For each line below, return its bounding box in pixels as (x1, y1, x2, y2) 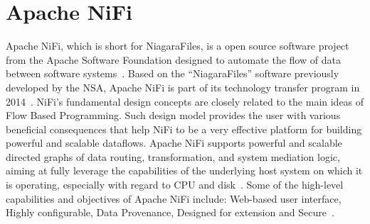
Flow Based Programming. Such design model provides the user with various (6, 108, 341, 123)
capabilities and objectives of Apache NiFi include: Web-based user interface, (6, 191, 342, 206)
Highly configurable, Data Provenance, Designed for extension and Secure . (6, 205, 334, 220)
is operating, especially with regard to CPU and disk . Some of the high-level (6, 177, 344, 192)
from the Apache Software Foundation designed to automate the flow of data (6, 52, 341, 67)
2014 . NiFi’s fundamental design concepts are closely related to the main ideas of (6, 94, 364, 108)
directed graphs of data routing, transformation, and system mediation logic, (6, 149, 340, 164)
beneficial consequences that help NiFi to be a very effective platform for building (6, 121, 362, 136)
